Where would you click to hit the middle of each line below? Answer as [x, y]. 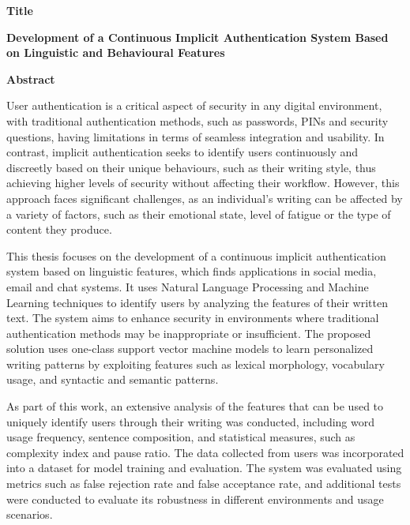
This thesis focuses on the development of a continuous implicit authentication [196, 255]
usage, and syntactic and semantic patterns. [113, 379]
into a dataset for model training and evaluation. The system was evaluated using [204, 468]
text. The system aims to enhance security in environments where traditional [193, 318]
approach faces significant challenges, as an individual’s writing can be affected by [205, 198]
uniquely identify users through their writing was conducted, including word [191, 421]
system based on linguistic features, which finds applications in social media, [192, 271]
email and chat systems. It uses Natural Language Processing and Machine [188, 286]
